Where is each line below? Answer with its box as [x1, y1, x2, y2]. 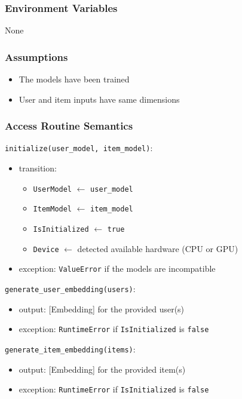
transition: [19, 162, 57, 174]
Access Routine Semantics [5, 118, 133, 133]
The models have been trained [19, 73, 130, 85]
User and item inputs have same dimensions [19, 93, 180, 105]
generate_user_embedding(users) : [5, 282, 136, 294]
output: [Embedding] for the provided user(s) [19, 302, 185, 315]
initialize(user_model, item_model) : [5, 142, 153, 154]
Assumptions [5, 49, 68, 64]
